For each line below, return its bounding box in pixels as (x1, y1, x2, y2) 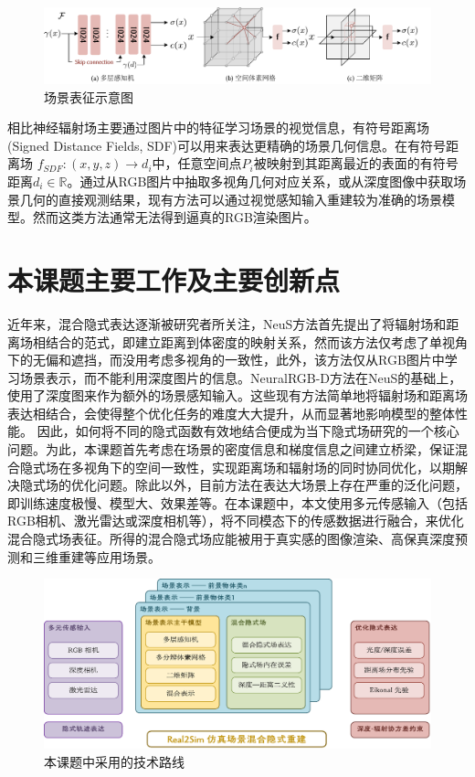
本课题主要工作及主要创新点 (7, 261, 341, 298)
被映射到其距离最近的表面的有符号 (253, 154, 459, 173)
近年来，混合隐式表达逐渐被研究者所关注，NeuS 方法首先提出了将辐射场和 (7, 314, 447, 333)
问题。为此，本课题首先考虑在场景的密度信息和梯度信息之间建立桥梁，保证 (7, 440, 455, 459)
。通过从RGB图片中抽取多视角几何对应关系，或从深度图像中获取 (67, 172, 454, 191)
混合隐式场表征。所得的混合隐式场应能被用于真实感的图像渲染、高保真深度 (7, 529, 455, 548)
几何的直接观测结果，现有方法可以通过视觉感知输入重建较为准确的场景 (19, 189, 442, 208)
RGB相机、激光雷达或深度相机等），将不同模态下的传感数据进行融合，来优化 (7, 511, 464, 530)
